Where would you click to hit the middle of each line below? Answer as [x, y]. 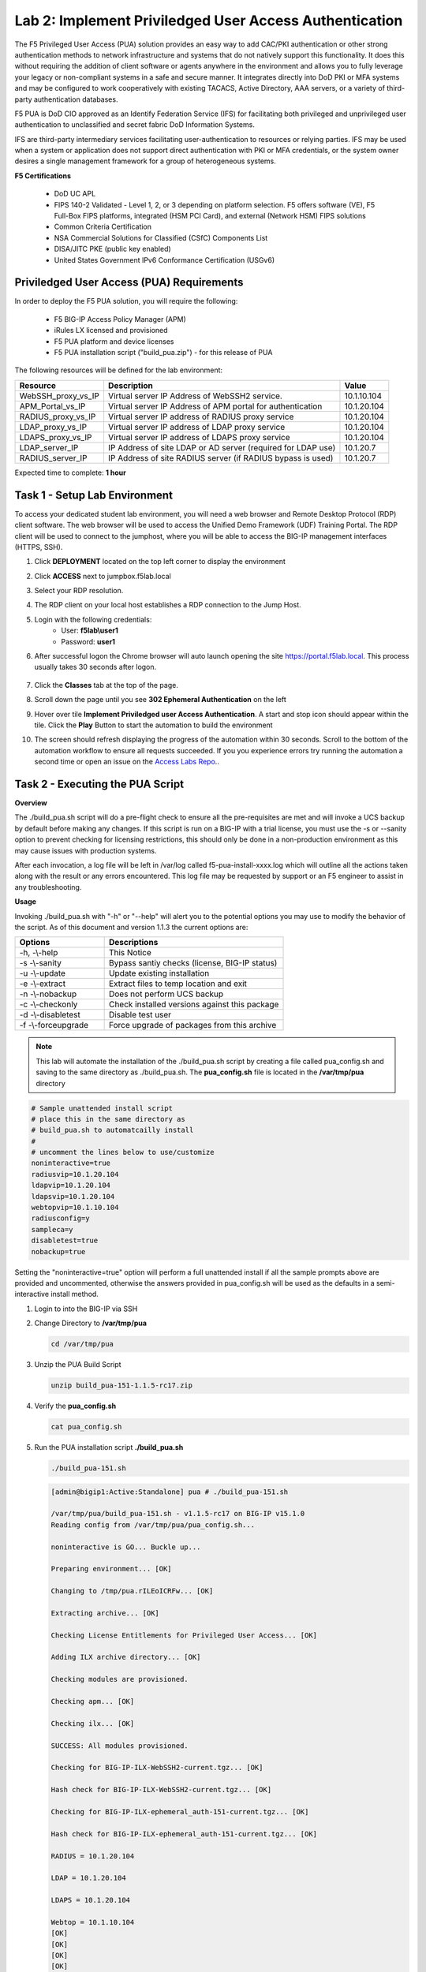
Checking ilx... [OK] [93, 1723]
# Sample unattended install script [102, 1108]
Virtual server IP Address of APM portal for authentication [215, 406]
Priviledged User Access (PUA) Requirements [129, 283]
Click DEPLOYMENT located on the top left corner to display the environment [160, 562]
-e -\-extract [43, 984]
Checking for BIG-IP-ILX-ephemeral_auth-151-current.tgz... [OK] [180, 1811]
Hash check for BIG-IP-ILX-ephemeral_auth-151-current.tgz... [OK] [184, 1834]
